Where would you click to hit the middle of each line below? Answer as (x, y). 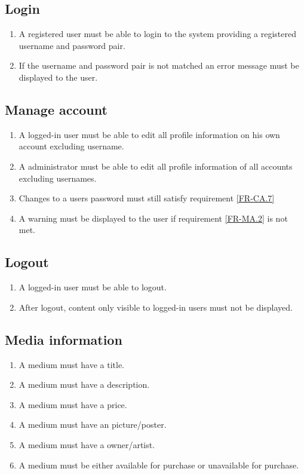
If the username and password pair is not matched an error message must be (159, 65)
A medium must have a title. (72, 364)
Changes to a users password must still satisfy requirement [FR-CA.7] (147, 198)
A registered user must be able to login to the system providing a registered (158, 34)
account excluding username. (71, 146)
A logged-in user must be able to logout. (93, 287)
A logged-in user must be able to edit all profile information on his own (149, 134)
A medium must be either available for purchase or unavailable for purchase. (159, 465)
